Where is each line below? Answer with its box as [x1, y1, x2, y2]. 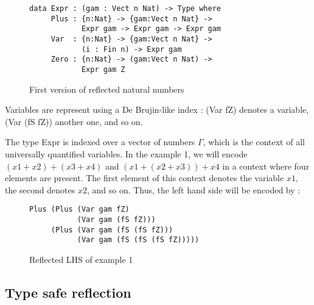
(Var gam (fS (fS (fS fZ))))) [77, 235, 200, 245]
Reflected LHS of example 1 [29, 253, 133, 265]
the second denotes [5, 183, 75, 196]
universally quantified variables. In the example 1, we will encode [5, 147, 248, 160]
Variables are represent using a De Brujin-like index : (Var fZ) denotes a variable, [5, 103, 309, 116]
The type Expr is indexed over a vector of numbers [5, 135, 195, 148]
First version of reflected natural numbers [29, 82, 184, 95]
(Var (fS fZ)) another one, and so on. [5, 115, 143, 127]
